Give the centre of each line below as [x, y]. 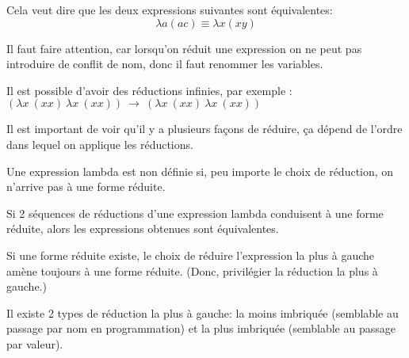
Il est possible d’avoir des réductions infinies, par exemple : [149, 90]
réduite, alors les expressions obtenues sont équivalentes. [143, 229]
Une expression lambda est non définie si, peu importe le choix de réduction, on [200, 171]
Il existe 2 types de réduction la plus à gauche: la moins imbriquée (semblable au [203, 312]
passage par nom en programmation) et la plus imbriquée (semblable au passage [201, 328]
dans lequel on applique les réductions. [100, 144]
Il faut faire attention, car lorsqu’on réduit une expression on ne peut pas [184, 48]
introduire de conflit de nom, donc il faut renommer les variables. [165, 64]
